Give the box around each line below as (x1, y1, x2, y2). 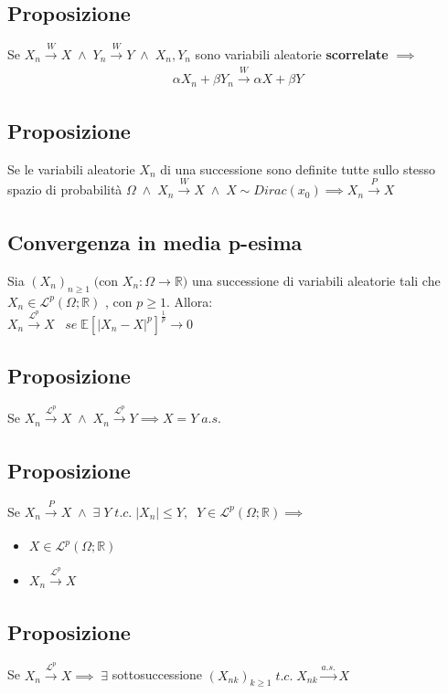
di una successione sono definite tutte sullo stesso (160, 159, 436, 178)
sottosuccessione (112, 665, 203, 684)
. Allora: (165, 291, 213, 310)
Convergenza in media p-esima (7, 227, 303, 256)
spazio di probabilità (7, 180, 123, 199)
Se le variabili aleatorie (7, 159, 135, 178)
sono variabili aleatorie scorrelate (195, 45, 389, 63)
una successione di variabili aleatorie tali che (191, 270, 441, 289)
